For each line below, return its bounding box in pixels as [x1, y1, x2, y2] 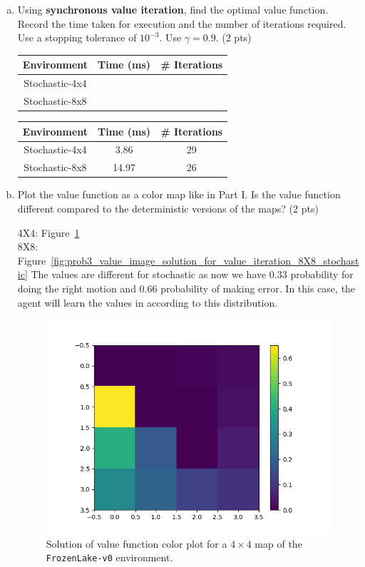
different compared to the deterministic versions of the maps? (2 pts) [17, 200, 319, 215]
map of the [255, 536, 302, 551]
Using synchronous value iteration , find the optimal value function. [17, 2, 329, 16]
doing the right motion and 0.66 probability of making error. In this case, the [17, 280, 356, 295]
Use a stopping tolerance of [17, 30, 137, 45]
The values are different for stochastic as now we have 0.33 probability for [31, 267, 354, 282]
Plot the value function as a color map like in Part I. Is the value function [17, 187, 341, 202]
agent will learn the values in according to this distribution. [17, 295, 278, 310]
